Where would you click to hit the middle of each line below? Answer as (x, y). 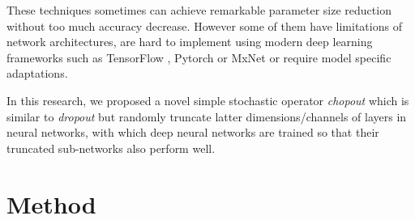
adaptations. (37, 73)
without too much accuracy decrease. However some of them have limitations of (204, 25)
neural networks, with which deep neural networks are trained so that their (193, 132)
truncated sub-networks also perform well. (111, 148)
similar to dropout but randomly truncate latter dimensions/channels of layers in (207, 116)
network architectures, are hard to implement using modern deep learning (190, 42)
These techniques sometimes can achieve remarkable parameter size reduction (199, 10)
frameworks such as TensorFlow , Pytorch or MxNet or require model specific (199, 57)
